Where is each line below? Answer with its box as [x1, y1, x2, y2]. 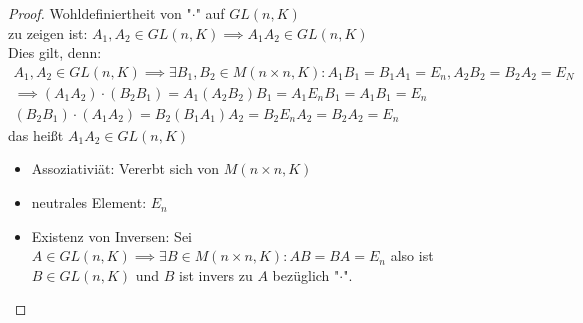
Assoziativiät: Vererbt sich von [31, 158, 220, 179]
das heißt [8, 124, 64, 145]
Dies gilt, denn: [8, 42, 102, 63]
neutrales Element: [31, 192, 147, 213]
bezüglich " [272, 264, 340, 285]
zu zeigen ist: [8, 22, 88, 43]
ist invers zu [179, 264, 253, 285]
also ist [390, 245, 434, 266]
